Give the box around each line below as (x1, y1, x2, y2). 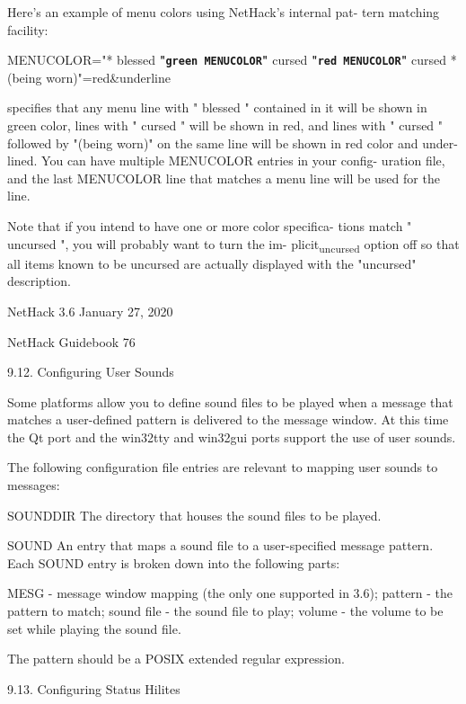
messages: (7, 476, 60, 495)
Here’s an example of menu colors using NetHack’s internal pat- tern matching (7, 3, 440, 21)
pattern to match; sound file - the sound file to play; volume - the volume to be (7, 602, 444, 620)
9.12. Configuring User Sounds (7, 362, 174, 381)
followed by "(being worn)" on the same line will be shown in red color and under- (7, 133, 458, 152)
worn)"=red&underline (46, 67, 171, 86)
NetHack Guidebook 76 (7, 332, 136, 351)
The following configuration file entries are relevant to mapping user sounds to (7, 458, 438, 477)
